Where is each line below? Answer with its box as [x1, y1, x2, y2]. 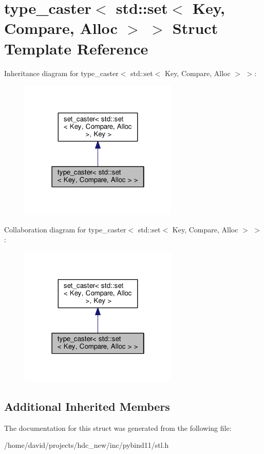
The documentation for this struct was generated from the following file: [4, 422, 232, 433]
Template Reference [4, 38, 148, 59]
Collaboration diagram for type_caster [4, 224, 126, 234]
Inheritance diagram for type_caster [4, 67, 119, 78]
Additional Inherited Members [4, 398, 170, 414]
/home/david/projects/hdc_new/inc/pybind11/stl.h [4, 440, 169, 450]
